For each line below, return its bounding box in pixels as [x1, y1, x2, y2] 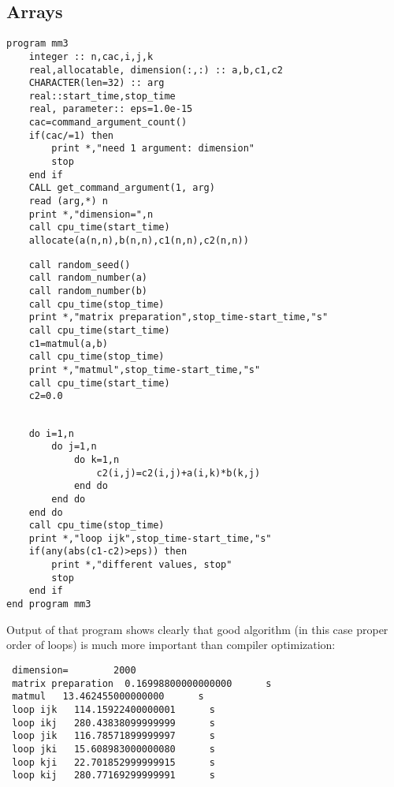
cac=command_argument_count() [28, 117, 188, 129]
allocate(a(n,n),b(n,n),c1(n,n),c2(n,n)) [28, 235, 249, 247]
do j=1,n [51, 441, 97, 453]
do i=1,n [28, 427, 74, 439]
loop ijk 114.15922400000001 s [12, 703, 215, 715]
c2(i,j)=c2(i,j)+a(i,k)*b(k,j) [96, 467, 261, 479]
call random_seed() [28, 259, 131, 270]
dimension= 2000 [12, 664, 136, 676]
